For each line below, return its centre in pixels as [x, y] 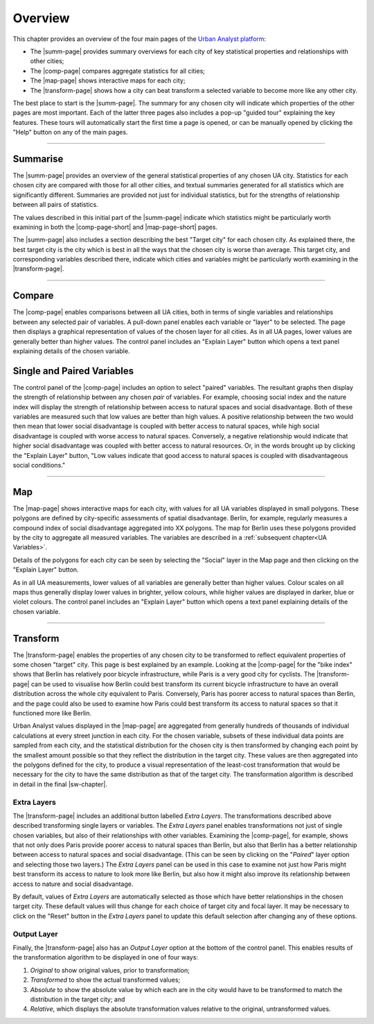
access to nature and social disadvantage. [73, 884]
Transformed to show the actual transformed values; [105, 980]
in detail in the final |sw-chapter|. [60, 784]
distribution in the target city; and [78, 999]
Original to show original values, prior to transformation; [110, 970]
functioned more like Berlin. [52, 713]
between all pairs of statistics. [55, 205]
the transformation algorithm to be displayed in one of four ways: [106, 957]
